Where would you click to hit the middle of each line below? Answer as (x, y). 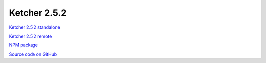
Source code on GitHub (33, 54)
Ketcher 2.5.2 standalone (34, 27)
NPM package (23, 45)
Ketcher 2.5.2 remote (31, 36)
